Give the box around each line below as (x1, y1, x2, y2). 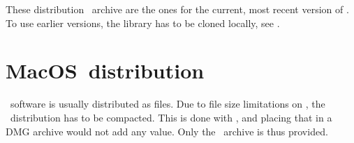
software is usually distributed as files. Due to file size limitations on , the (10, 96, 325, 111)
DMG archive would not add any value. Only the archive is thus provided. (6, 124, 328, 138)
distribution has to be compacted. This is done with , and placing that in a (10, 110, 332, 124)
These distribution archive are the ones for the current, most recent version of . (6, 2, 349, 16)
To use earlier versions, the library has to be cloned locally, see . (6, 15, 280, 30)
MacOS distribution (6, 56, 205, 85)
